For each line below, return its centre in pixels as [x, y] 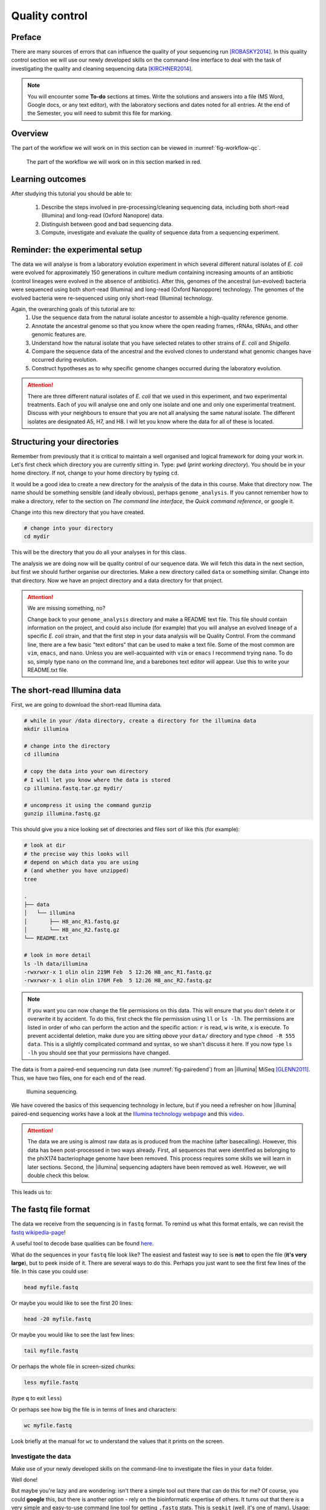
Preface [26, 37]
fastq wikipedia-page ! [38, 1232]
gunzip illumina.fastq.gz [62, 814]
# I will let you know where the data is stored [97, 780]
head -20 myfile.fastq [57, 1319]
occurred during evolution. [65, 360]
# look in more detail [57, 955]
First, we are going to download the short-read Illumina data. [87, 704]
